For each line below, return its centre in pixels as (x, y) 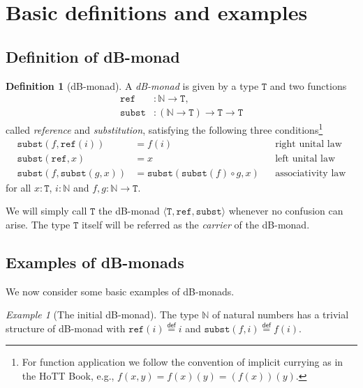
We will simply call (46, 211)
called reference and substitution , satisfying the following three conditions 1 (164, 129)
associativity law (311, 173)
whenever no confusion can (286, 211)
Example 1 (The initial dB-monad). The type (102, 315)
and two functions (308, 85)
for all (18, 187)
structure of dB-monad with (66, 328)
